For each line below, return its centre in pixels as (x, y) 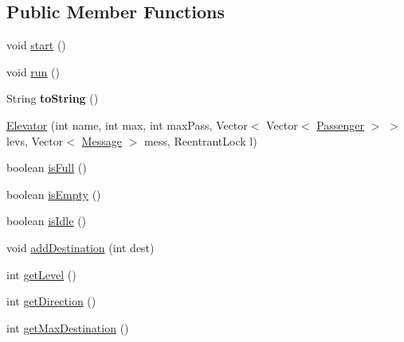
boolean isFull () (47, 167)
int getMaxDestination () (68, 327)
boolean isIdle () (47, 221)
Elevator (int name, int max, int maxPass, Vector (127, 124)
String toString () (53, 98)
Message (102, 140)
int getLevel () (41, 274)
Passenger (341, 124)
